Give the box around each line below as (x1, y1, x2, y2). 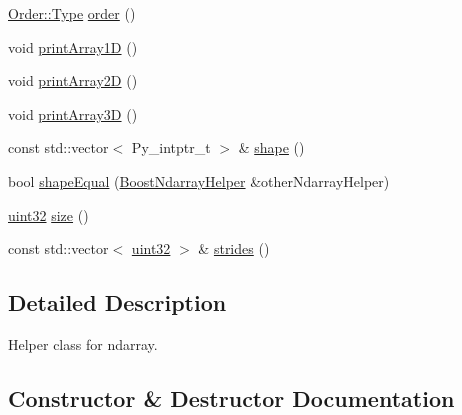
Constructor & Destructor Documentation (8, 382, 455, 413)
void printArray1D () (8, 36, 138, 57)
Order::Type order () (8, 3, 136, 23)
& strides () (198, 238, 270, 259)
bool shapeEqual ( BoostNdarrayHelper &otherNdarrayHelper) (8, 170, 390, 191)
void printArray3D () (8, 103, 138, 124)
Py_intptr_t (131, 137, 211, 158)
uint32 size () (8, 204, 89, 225)
